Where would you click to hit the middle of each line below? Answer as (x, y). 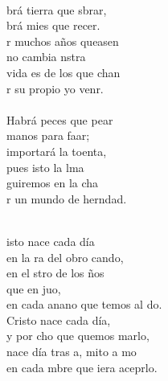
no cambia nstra (46, 57)
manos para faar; (48, 135)
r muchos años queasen (63, 41)
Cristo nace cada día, (59, 320)
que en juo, (34, 288)
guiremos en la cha (53, 183)
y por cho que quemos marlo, (78, 336)
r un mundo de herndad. (67, 198)
